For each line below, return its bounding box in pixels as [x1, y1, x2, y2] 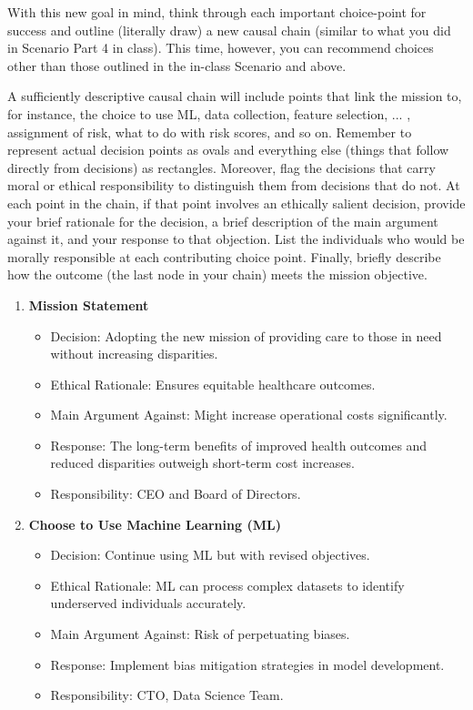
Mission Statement [28, 295, 149, 314]
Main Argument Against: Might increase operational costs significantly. [50, 405, 448, 424]
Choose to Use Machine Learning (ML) [28, 514, 281, 533]
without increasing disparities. [50, 344, 218, 363]
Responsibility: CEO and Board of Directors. [50, 484, 301, 503]
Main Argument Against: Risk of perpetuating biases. [50, 624, 350, 644]
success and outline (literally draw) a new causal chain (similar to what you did [7, 20, 451, 39]
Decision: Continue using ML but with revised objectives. [50, 545, 370, 564]
